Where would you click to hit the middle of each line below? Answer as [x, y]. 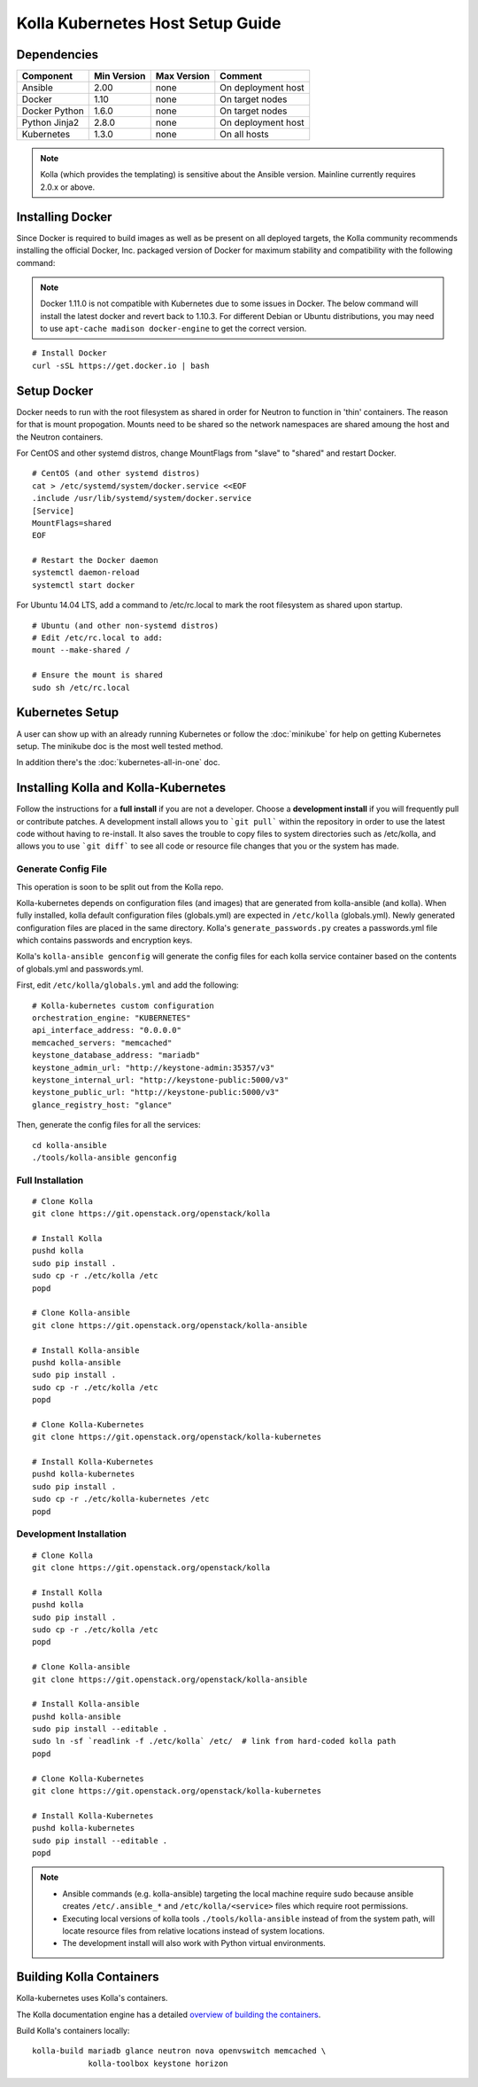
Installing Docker [64, 217]
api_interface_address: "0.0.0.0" [107, 1030]
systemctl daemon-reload [86, 573]
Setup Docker [55, 391]
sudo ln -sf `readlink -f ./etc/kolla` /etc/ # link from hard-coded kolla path [214, 1741]
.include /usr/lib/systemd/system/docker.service [142, 498]
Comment [241, 76]
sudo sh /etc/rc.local [81, 688]
